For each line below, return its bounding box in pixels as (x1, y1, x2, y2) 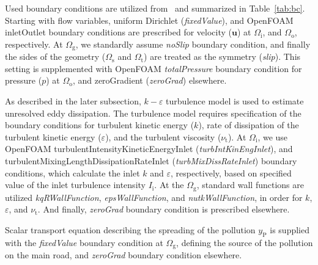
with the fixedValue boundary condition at (5, 236, 163, 249)
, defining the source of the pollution (176, 236, 313, 249)
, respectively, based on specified (170, 166, 292, 179)
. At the (154, 178, 184, 191)
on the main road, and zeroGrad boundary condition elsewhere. (5, 249, 242, 261)
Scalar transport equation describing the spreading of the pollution (5, 223, 256, 236)
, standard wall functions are (196, 178, 304, 191)
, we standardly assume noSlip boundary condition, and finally (75, 37, 311, 50)
